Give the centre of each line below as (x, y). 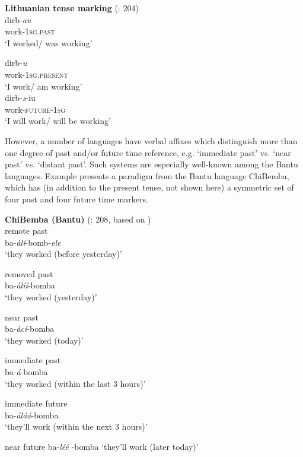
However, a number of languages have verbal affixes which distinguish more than (151, 140)
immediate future (36, 403)
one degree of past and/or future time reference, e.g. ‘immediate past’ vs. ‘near (148, 152)
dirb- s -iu (20, 98)
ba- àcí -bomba (30, 329)
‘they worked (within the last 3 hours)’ (75, 383)
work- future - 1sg (35, 109)
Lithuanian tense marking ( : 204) (72, 8)
